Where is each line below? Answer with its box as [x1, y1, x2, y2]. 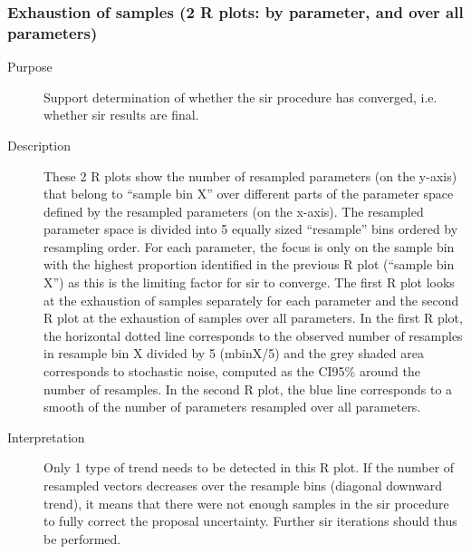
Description [7, 135, 71, 154]
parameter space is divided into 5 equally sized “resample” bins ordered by [43, 219, 458, 238]
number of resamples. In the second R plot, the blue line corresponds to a [43, 379, 453, 398]
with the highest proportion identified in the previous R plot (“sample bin [43, 255, 455, 274]
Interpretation [7, 427, 85, 446]
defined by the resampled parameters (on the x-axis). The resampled [43, 201, 424, 220]
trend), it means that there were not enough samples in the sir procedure [43, 493, 449, 512]
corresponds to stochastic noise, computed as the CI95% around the [43, 362, 420, 381]
